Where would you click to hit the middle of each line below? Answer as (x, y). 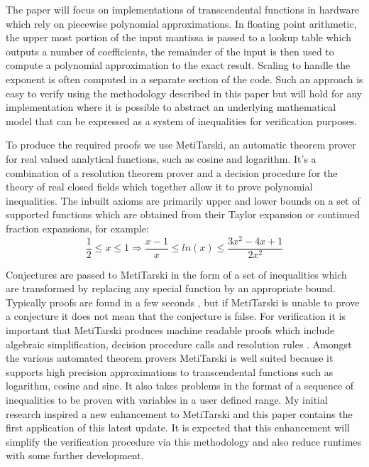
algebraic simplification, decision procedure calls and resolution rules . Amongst (179, 344)
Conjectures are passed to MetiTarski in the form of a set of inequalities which (176, 274)
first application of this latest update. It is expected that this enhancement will (178, 428)
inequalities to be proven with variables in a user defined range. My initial (167, 399)
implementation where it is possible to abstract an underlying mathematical (171, 107)
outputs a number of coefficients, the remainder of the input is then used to (170, 51)
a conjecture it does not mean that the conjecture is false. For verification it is (176, 316)
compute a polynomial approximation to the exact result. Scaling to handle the (178, 65)
